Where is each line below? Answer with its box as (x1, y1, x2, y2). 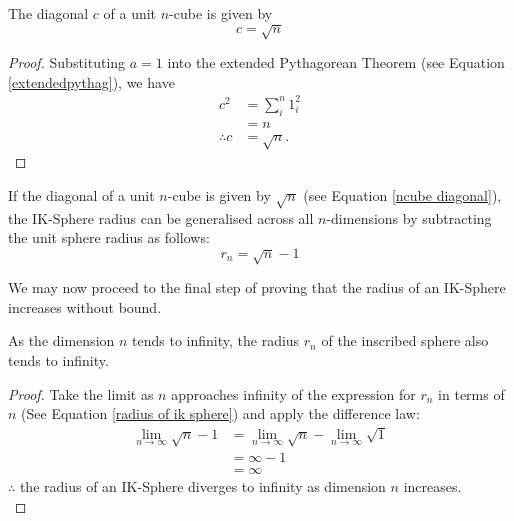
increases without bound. (8, 296, 162, 317)
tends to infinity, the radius (132, 330, 300, 351)
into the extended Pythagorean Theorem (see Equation (167, 52, 505, 73)
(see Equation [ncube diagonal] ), (303, 184, 502, 205)
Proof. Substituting (8, 52, 126, 73)
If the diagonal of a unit (8, 184, 155, 205)
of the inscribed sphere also (321, 330, 489, 351)
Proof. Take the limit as (8, 383, 154, 404)
